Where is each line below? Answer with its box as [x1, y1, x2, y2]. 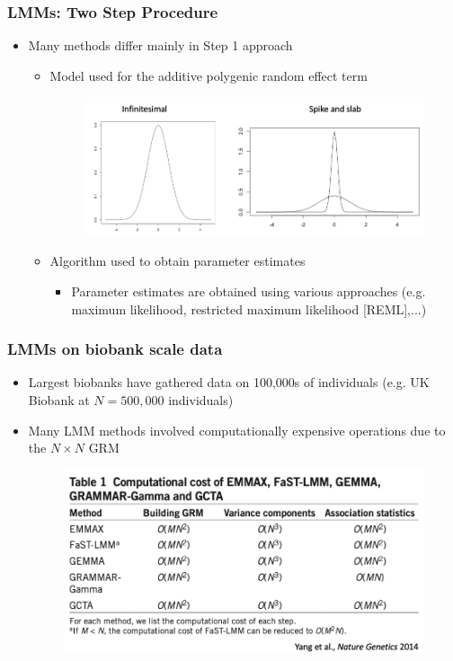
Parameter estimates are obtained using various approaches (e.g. [71, 282, 426, 301]
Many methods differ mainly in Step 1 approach [28, 36, 293, 55]
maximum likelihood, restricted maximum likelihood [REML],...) [71, 299, 427, 318]
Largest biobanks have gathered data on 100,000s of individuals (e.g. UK [28, 373, 430, 392]
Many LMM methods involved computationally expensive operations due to [28, 420, 446, 439]
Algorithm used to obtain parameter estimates [49, 251, 306, 270]
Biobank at [28, 391, 90, 410]
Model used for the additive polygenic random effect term [49, 66, 368, 84]
